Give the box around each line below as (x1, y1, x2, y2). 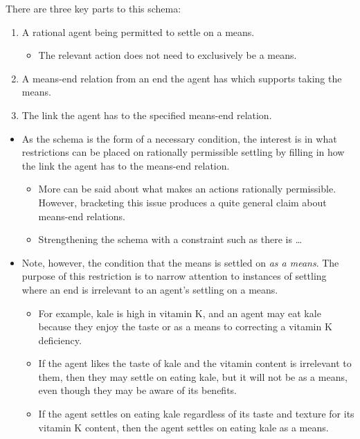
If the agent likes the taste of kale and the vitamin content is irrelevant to (38, 356, 352, 370)
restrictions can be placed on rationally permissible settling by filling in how (21, 145, 345, 159)
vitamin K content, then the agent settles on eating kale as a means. (38, 420, 329, 434)
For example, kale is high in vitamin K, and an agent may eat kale (38, 305, 321, 320)
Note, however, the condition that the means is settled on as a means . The (21, 255, 339, 269)
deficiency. (38, 332, 82, 347)
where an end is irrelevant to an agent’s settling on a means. (21, 282, 278, 296)
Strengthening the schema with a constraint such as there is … (38, 232, 303, 247)
